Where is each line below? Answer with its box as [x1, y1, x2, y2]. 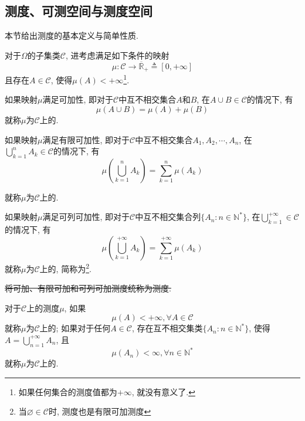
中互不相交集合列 [135, 210, 201, 223]
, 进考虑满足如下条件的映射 [65, 49, 170, 61]
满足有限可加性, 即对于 [42, 133, 130, 145]
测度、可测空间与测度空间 [5, 2, 152, 20]
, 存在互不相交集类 [131, 322, 203, 334]
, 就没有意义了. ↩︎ [131, 385, 195, 398]
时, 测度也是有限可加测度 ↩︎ [48, 405, 151, 417]
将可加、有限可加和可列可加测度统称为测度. [5, 282, 171, 294]
